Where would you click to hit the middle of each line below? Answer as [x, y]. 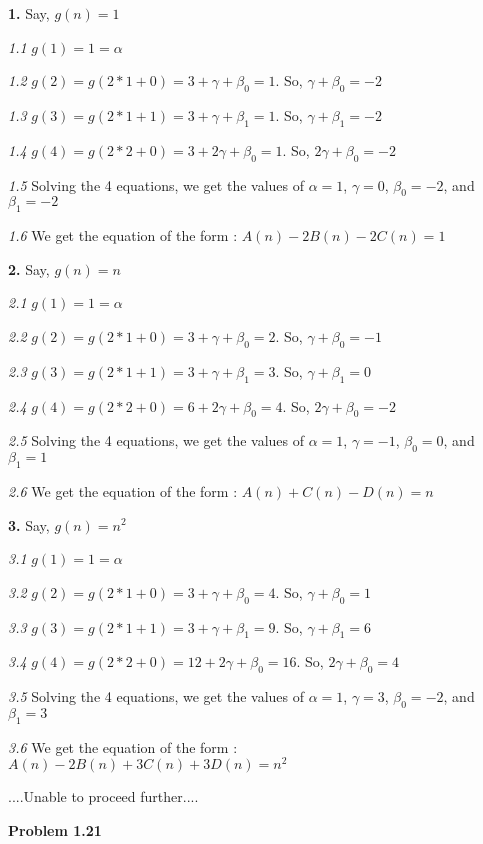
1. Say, [29, 13]
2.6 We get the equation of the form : [123, 490]
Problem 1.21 [55, 829]
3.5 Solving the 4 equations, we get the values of [156, 696]
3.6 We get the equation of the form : [123, 746]
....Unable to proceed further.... [103, 796]
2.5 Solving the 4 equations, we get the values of [156, 440]
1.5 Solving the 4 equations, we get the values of [156, 184]
